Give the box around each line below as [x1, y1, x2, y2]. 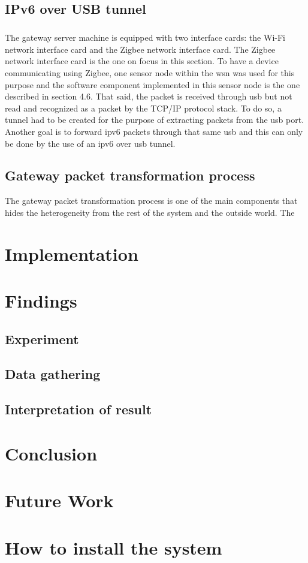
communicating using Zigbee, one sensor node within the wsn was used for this [5, 66, 295, 79]
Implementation [5, 241, 138, 266]
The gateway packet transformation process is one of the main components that [5, 194, 298, 207]
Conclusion [5, 441, 98, 465]
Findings [5, 288, 77, 313]
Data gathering [5, 365, 101, 383]
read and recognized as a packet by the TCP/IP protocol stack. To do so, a [5, 101, 282, 114]
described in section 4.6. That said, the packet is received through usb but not [5, 90, 292, 103]
